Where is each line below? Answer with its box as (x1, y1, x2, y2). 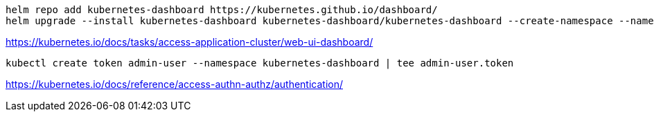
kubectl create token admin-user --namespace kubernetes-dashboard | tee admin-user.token (6, 57, 514, 69)
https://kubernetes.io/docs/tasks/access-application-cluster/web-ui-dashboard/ (6, 36, 373, 48)
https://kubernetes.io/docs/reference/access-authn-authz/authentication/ (6, 78, 344, 90)
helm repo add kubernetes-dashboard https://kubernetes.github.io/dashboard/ (6, 4, 438, 15)
